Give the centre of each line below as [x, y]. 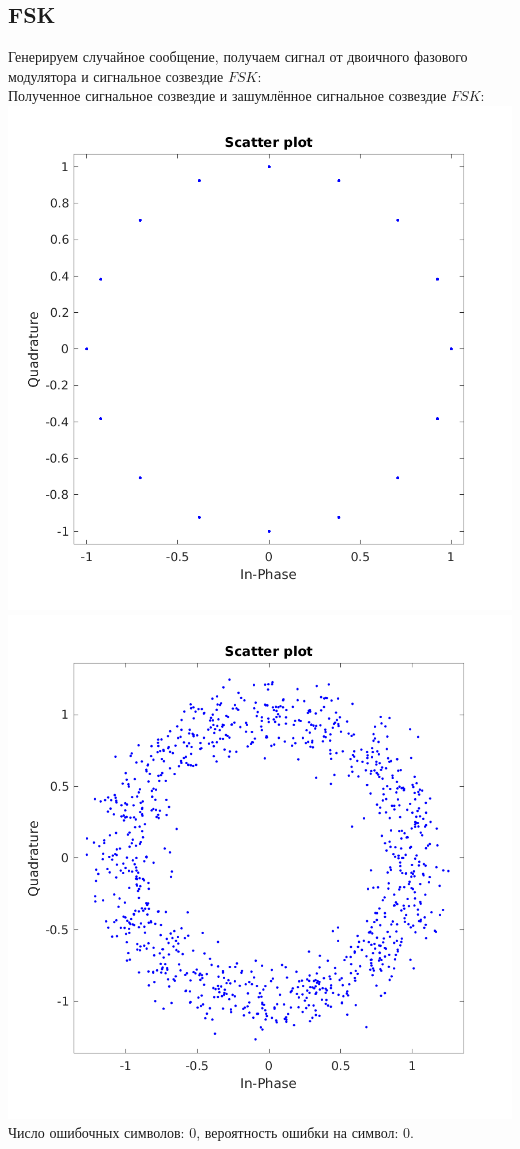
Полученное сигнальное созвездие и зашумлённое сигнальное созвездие [227, 95]
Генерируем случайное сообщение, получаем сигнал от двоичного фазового [238, 56]
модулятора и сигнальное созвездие [116, 75]
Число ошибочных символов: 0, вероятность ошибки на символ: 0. [211, 1132]
